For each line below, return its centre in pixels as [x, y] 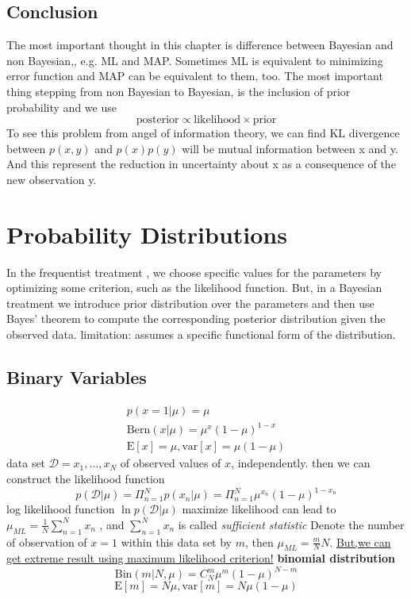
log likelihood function [61, 509]
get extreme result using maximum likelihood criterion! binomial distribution [201, 558]
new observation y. [52, 179]
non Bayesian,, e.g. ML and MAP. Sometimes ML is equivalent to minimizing [195, 60]
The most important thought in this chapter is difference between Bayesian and [200, 45]
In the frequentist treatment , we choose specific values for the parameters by [194, 272]
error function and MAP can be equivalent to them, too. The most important [195, 76]
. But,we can [360, 541]
